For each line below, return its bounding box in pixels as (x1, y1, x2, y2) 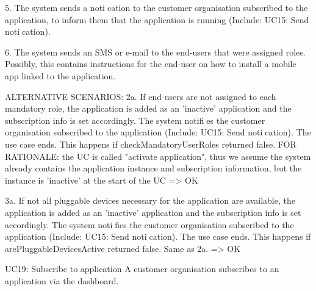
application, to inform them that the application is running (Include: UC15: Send (5, 13, 309, 26)
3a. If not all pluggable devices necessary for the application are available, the (5, 194, 295, 207)
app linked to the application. (5, 69, 116, 82)
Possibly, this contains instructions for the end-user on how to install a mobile (5, 57, 296, 70)
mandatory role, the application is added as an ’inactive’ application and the (5, 102, 292, 115)
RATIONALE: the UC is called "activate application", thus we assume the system (5, 149, 311, 162)
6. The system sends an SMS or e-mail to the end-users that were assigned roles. (5, 45, 306, 58)
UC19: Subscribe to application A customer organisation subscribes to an (5, 262, 279, 275)
